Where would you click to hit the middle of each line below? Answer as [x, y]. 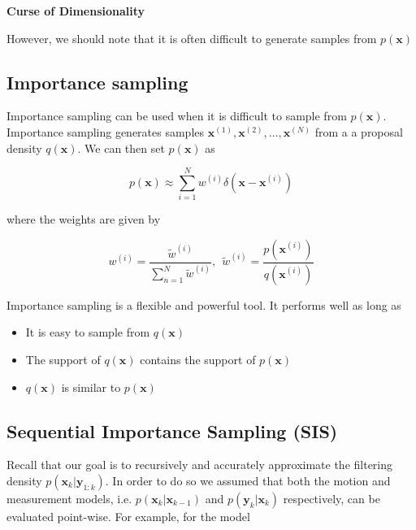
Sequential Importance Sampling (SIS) [172, 430]
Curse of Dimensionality [76, 11]
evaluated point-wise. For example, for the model [128, 516]
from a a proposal [359, 131]
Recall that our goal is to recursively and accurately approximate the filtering [200, 465]
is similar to [91, 387]
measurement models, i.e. [69, 498]
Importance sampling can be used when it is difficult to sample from [177, 116]
